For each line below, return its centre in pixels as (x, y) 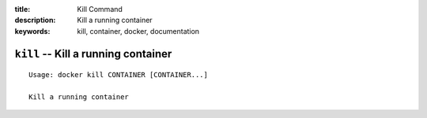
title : (23, 9)
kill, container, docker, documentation (138, 31)
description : (35, 20)
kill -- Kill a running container (93, 54)
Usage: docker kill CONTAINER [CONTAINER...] (119, 75)
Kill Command (100, 9)
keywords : (32, 31)
